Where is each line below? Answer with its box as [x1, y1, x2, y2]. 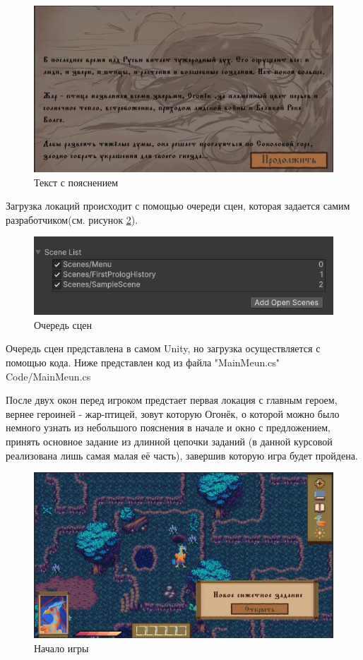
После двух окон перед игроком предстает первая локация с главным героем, [6, 392, 338, 407]
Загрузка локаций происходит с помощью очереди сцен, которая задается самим [6, 198, 350, 213]
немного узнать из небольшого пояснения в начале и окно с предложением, [6, 420, 331, 435]
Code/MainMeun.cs [6, 368, 91, 383]
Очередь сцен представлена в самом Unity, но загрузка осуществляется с [6, 341, 321, 356]
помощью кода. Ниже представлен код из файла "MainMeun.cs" [6, 354, 280, 369]
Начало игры [34, 640, 89, 655]
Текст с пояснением [34, 174, 119, 189]
